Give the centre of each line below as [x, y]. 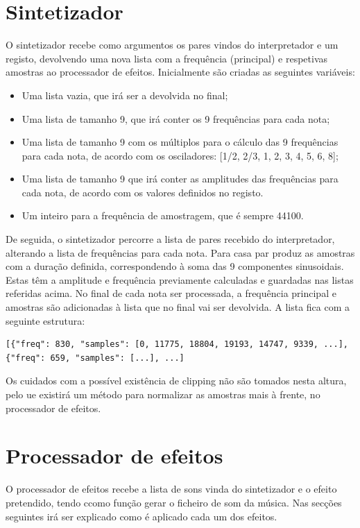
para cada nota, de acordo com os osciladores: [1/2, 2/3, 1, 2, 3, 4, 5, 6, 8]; [180, 155]
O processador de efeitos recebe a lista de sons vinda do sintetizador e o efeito [171, 489]
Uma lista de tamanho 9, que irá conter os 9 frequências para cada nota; [176, 118]
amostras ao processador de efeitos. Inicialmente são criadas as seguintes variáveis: [180, 72]
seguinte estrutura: [45, 320]
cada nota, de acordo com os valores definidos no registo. [143, 192]
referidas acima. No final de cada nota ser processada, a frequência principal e [171, 293]
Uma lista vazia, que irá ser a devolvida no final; [125, 95]
